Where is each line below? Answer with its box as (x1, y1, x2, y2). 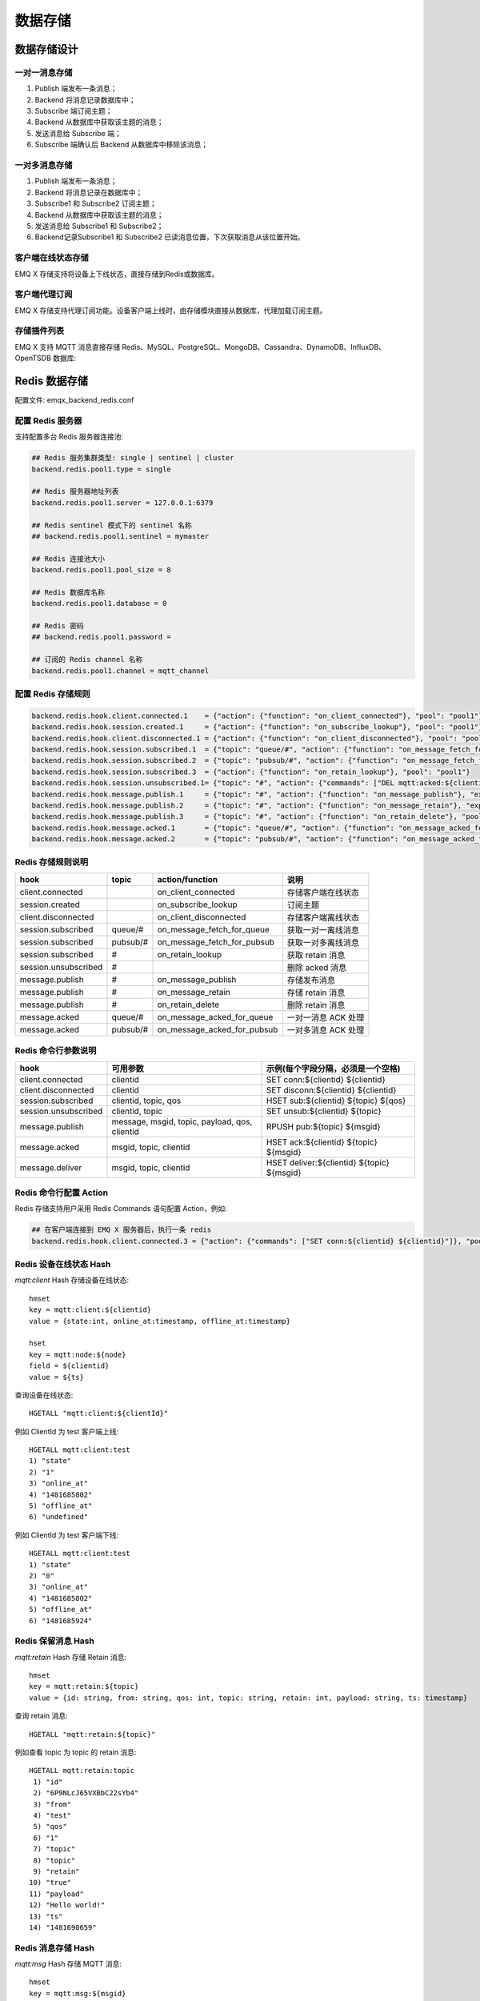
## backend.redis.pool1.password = (31, 632, 171, 642)
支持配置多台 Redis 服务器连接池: (14, 432, 124, 442)
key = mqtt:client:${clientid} (29, 1305, 152, 1314)
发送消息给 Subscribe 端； (34, 128, 122, 138)
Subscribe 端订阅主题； (34, 106, 113, 116)
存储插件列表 (14, 325, 65, 336)
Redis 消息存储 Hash (14, 1942, 95, 1953)
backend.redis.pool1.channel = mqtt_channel (31, 666, 210, 676)
